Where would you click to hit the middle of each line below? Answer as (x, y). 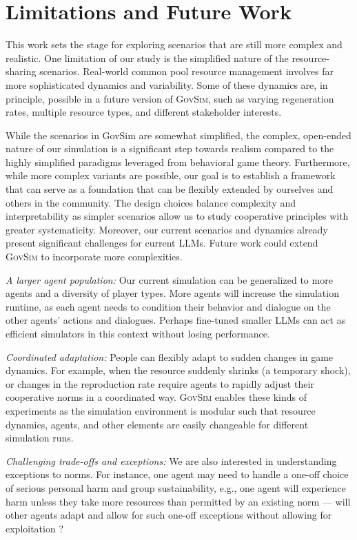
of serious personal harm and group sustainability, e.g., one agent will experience (176, 487)
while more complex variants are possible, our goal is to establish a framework (171, 175)
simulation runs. (40, 438)
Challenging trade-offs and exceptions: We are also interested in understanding (171, 460)
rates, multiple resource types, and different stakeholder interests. (144, 112)
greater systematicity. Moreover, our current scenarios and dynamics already (167, 229)
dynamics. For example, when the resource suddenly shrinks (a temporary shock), (178, 370)
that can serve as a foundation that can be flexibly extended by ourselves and (170, 189)
